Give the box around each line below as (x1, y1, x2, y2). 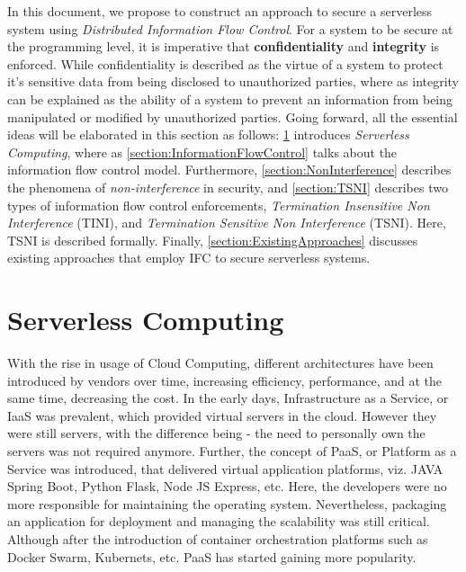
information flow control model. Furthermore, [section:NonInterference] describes (7, 160, 452, 179)
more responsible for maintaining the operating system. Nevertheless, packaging (7, 494, 447, 513)
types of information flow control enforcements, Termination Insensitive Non (7, 195, 430, 214)
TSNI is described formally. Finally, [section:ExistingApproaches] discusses (7, 230, 418, 249)
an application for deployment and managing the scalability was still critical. (7, 512, 430, 531)
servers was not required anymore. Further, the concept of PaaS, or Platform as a (7, 442, 457, 460)
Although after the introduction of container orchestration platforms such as (7, 529, 428, 548)
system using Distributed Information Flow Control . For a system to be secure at (7, 19, 453, 38)
